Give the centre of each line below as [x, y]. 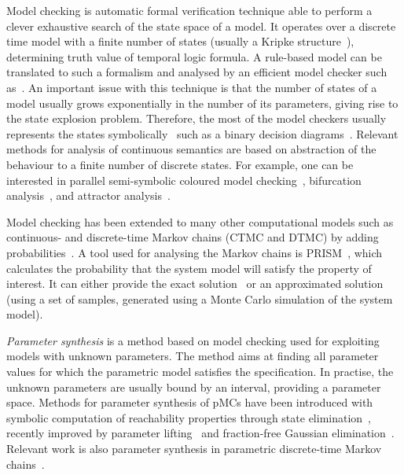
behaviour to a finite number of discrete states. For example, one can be [180, 164]
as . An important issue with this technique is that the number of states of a [192, 87]
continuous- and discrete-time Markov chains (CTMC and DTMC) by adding [193, 237]
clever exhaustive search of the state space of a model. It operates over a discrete [201, 26]
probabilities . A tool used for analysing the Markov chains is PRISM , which [195, 252]
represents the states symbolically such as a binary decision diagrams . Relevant [202, 133]
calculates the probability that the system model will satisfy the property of [189, 268]
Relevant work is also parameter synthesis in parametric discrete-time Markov [194, 449]
